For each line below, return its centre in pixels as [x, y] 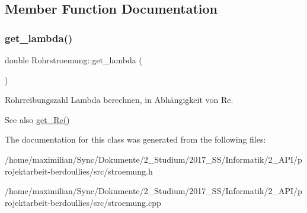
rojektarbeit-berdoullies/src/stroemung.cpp [83, 202]
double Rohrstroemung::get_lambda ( [73, 60]
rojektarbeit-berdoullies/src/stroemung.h [79, 171]
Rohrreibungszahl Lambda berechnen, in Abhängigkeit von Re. [119, 100]
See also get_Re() [37, 119]
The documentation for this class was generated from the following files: [135, 139]
